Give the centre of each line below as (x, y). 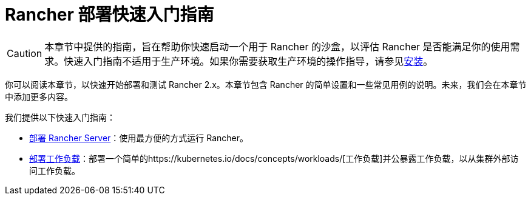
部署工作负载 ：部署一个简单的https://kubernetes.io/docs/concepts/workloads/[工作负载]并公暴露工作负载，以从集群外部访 (274, 158)
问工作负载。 (55, 170)
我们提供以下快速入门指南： (60, 117)
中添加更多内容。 (39, 96)
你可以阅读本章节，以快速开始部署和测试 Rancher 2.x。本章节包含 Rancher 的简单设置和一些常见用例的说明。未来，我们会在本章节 (266, 84)
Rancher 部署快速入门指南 (110, 15)
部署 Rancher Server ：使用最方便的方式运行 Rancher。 (139, 138)
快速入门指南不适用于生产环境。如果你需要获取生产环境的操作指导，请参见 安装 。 (249, 61)
